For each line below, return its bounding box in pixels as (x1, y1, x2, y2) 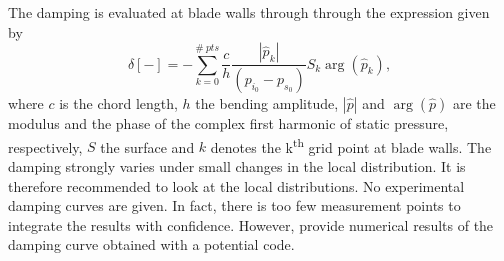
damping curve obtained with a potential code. (8, 234, 295, 255)
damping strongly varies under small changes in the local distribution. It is (8, 155, 466, 176)
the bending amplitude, (195, 93, 339, 114)
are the (452, 93, 496, 114)
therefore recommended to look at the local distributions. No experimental (8, 175, 465, 196)
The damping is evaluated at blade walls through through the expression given (8, 2, 490, 22)
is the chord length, (59, 93, 178, 114)
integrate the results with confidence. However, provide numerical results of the (8, 214, 494, 235)
